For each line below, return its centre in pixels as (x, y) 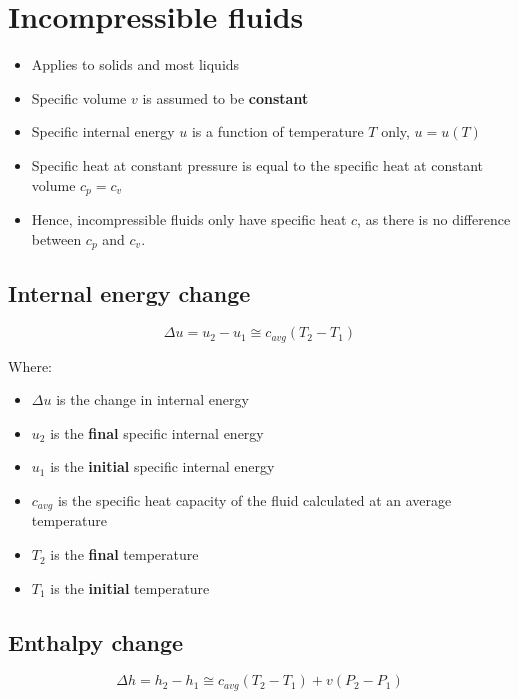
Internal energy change (129, 293)
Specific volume (79, 97)
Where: (30, 365)
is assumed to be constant (225, 97)
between (56, 238)
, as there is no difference (434, 218)
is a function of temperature (277, 131)
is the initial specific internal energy (162, 466)
